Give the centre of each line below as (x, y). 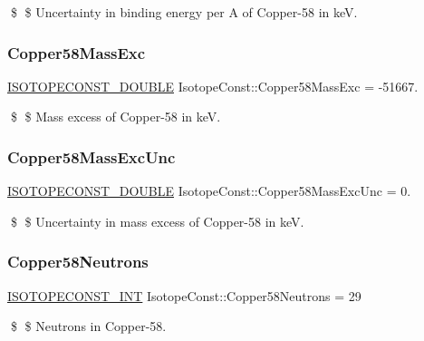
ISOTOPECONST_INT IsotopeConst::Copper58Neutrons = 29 (184, 295)
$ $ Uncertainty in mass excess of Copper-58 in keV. (157, 221)
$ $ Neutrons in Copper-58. (88, 326)
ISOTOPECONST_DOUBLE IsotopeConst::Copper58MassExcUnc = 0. (209, 191)
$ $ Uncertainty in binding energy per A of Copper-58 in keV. (184, 12)
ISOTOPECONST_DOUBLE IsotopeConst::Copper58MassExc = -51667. (213, 86)
